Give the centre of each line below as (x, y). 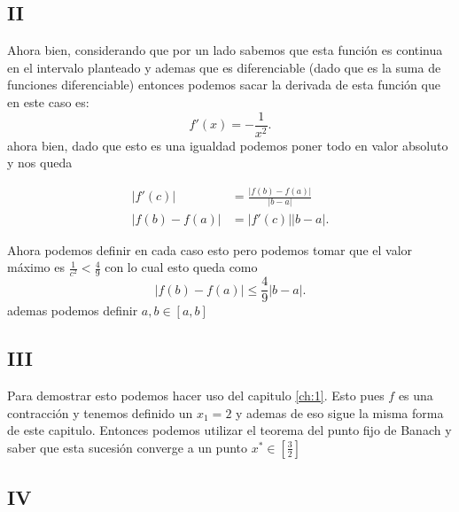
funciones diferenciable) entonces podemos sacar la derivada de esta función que (224, 85)
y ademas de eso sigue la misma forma (340, 412)
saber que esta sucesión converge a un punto (128, 447)
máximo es (36, 267)
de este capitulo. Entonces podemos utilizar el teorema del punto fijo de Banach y (229, 430)
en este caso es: (48, 101)
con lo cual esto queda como (181, 267)
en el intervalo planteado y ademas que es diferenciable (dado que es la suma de (224, 67)
